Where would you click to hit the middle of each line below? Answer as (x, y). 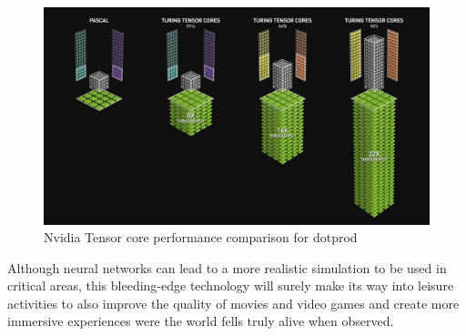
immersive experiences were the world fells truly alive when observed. (201, 321)
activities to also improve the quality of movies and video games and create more (233, 303)
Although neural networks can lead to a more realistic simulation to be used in (227, 267)
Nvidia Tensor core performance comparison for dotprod (201, 237)
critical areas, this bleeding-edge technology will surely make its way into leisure (231, 285)
